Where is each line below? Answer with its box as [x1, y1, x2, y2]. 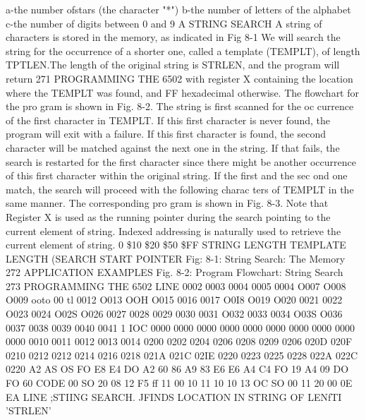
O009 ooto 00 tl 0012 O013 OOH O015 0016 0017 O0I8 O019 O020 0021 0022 [6, 292, 343, 307]
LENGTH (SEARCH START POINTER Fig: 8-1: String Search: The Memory [6, 251, 346, 265]
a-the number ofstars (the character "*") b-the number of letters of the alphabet [6, 2, 351, 16]
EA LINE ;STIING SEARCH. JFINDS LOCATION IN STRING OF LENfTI [6, 389, 342, 404]
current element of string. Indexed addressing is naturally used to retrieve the [6, 223, 341, 238]
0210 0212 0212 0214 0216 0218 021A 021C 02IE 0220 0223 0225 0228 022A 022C [6, 347, 358, 362]
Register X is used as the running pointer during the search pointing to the [6, 209, 331, 224]
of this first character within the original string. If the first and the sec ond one [6, 168, 348, 183]
